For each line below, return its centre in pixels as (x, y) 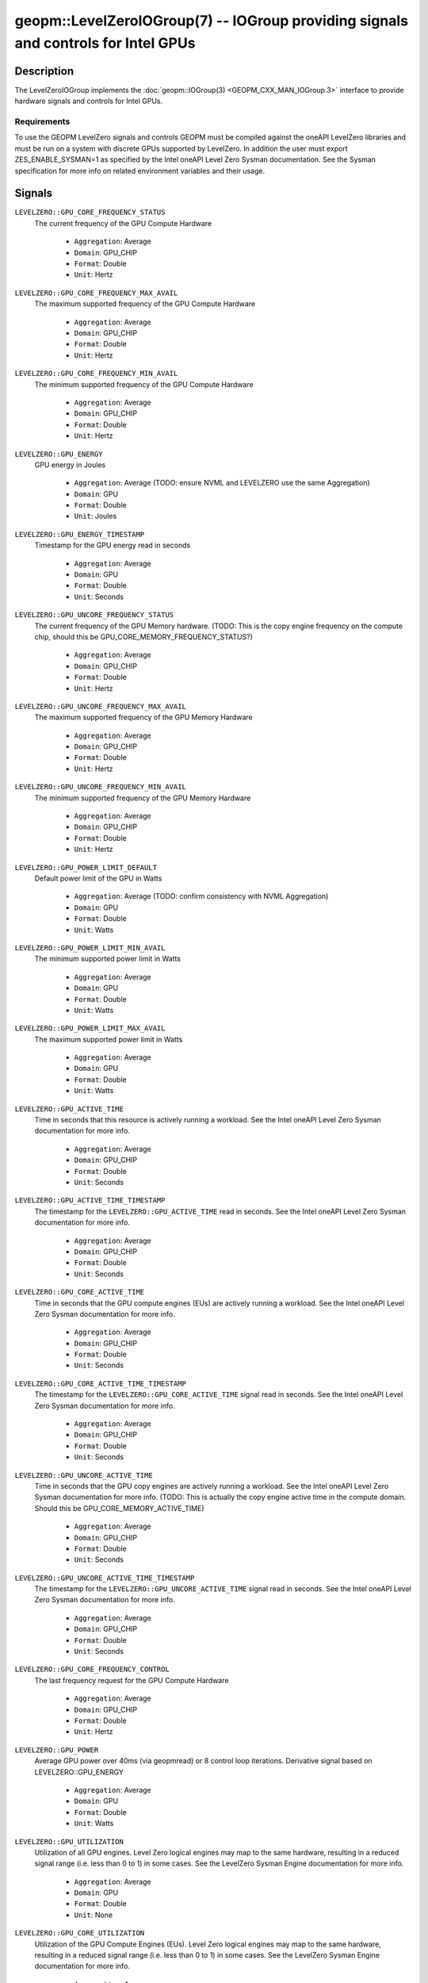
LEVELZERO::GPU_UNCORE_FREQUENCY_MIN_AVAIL (100, 787)
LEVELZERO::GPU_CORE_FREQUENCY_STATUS (90, 213)
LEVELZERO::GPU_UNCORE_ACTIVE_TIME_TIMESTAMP (105, 1578)
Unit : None (94, 1915)
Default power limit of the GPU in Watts (98, 878)
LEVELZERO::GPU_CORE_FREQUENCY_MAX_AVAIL (96, 293)
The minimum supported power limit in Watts (108, 959)
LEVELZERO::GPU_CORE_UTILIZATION (80, 1933)
